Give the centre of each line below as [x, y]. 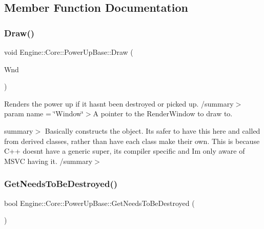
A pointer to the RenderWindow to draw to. [163, 113]
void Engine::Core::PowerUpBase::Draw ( [69, 52]
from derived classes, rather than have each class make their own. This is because [132, 141]
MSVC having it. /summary [48, 161]
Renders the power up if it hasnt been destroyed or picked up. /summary [119, 103]
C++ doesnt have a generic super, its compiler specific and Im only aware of [125, 151]
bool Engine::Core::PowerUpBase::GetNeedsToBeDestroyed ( [99, 203]
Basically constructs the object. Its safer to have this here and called [153, 130]
